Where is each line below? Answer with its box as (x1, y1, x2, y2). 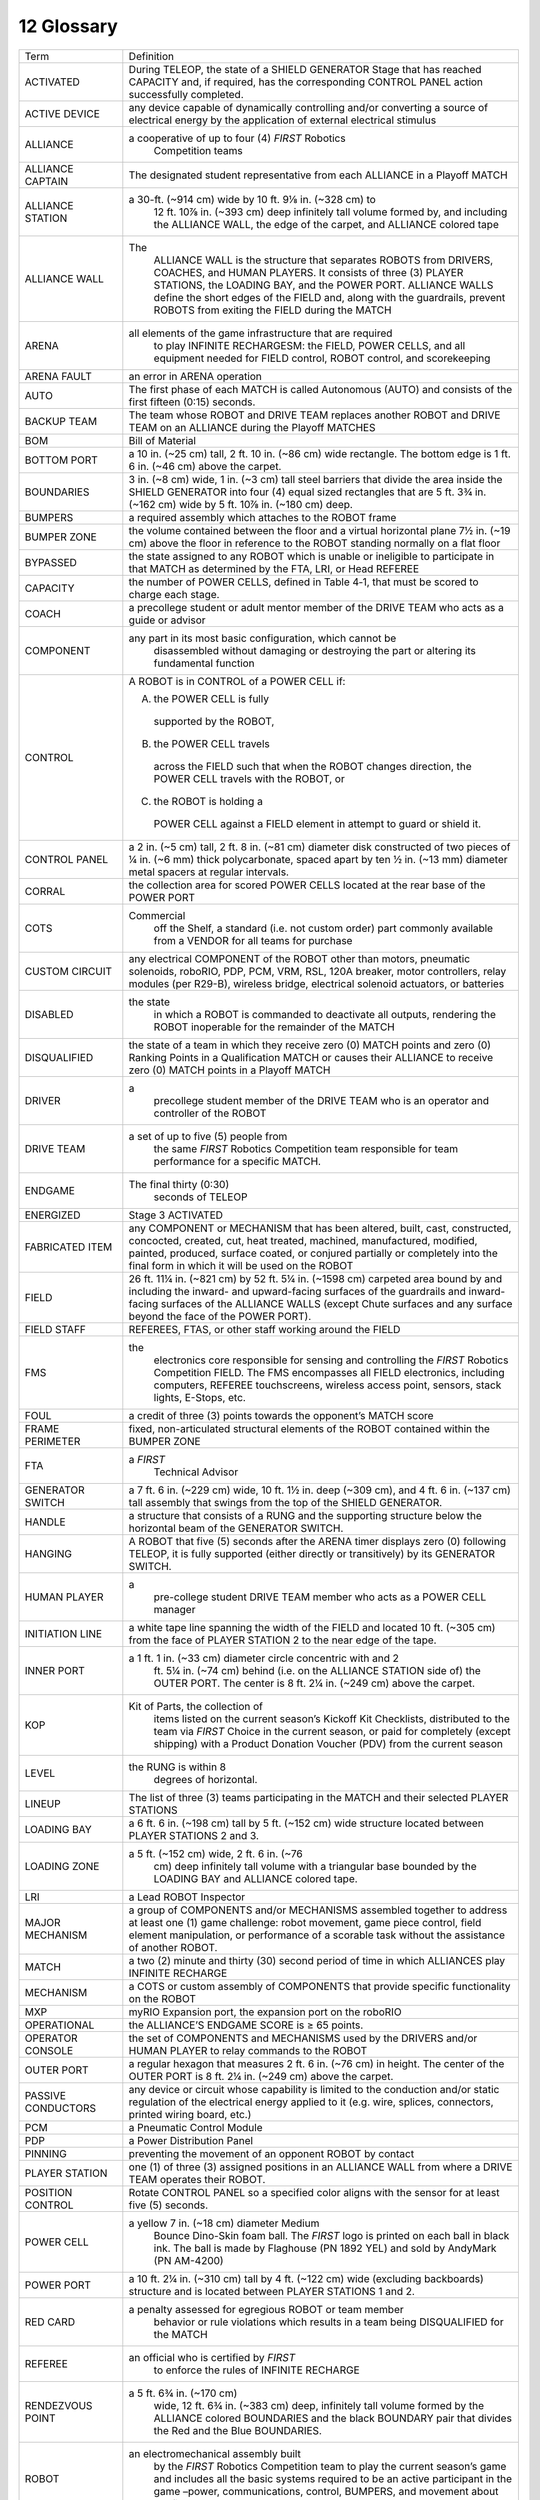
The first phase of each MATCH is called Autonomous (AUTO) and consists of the (128, 382, 513, 396)
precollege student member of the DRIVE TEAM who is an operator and (153, 1093, 490, 1107)
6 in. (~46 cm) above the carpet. (128, 459, 282, 473)
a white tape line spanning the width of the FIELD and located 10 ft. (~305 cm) (128, 1620, 496, 1634)
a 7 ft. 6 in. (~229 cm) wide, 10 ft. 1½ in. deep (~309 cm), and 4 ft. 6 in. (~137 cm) (128, 1483, 512, 1497)
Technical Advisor (153, 1465, 239, 1479)
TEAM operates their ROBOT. (128, 2172, 266, 2186)
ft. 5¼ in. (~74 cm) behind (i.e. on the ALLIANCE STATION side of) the (153, 1663, 482, 1677)
